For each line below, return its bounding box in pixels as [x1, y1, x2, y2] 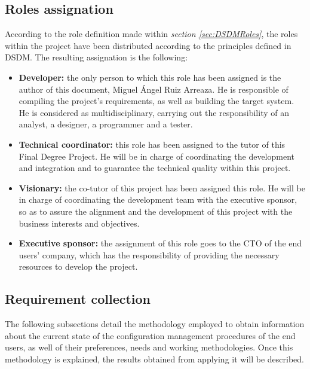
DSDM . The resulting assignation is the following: [5, 51, 188, 63]
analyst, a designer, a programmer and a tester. [19, 118, 193, 130]
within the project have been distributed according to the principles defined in [5, 39, 291, 51]
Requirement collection [5, 289, 151, 308]
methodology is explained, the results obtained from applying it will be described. [5, 352, 304, 365]
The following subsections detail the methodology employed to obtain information [5, 318, 305, 330]
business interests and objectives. [19, 216, 140, 229]
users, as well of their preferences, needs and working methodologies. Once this [5, 341, 293, 353]
